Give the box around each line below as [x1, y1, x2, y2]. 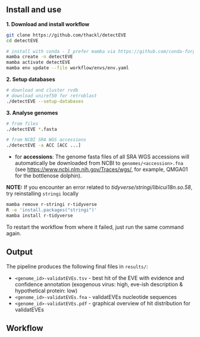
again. [6, 229, 22, 237]
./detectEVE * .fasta [6, 126, 58, 132]
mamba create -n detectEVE [6, 54, 73, 60]
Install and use [6, 5, 61, 15]
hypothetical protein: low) [14, 287, 78, 294]
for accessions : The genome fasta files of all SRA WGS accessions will [14, 153, 189, 160]
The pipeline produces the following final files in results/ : [6, 263, 148, 270]
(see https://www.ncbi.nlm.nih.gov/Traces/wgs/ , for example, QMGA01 [14, 166, 188, 173]
